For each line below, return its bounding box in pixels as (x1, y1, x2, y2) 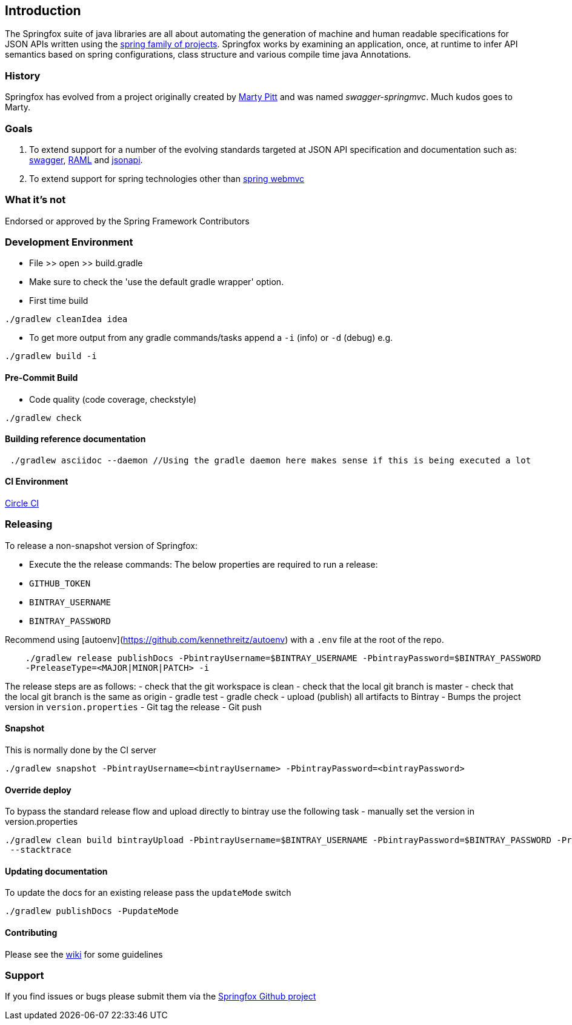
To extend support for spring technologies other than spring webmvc (29, 173, 305, 184)
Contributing (5, 927, 58, 938)
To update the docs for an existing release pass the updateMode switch (5, 887, 291, 898)
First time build (29, 295, 88, 306)
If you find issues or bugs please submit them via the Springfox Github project (5, 991, 316, 1002)
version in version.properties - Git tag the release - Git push (5, 701, 262, 712)
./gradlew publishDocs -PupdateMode (5, 906, 179, 916)
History (5, 69, 41, 82)
